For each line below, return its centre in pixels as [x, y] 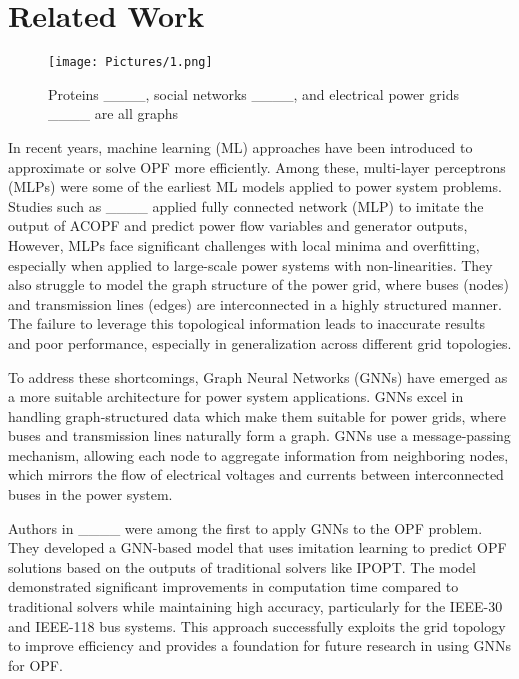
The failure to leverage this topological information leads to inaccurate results [246, 323]
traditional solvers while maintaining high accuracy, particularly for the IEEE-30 [255, 606]
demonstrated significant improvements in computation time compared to [233, 586]
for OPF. [35, 664]
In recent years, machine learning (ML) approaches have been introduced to [240, 146]
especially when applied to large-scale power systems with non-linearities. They [250, 264]
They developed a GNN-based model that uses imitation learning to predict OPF [257, 547]
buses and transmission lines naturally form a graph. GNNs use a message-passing [259, 435]
